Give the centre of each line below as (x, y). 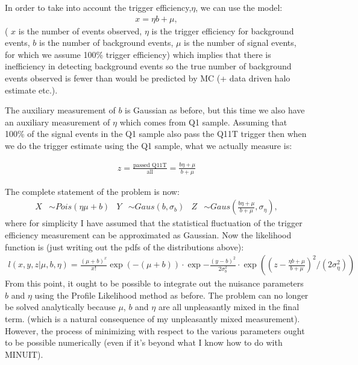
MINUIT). (24, 354)
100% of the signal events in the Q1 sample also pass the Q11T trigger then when (156, 134)
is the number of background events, (106, 43)
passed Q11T (150, 165)
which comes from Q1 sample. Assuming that (203, 122)
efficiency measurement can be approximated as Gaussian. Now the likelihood (148, 234)
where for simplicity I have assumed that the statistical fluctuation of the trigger (154, 223)
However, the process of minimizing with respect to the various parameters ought (155, 330)
